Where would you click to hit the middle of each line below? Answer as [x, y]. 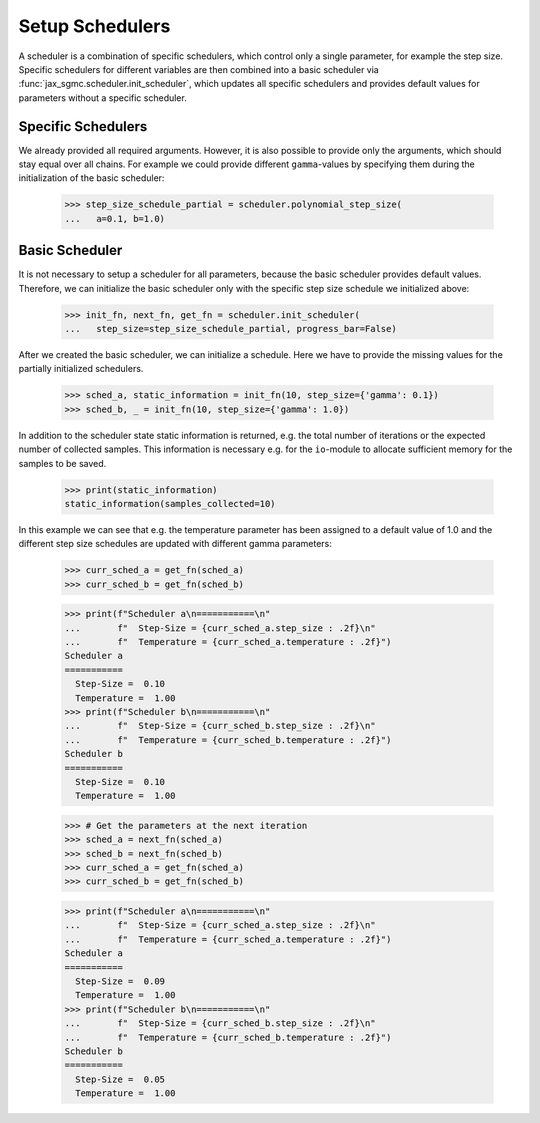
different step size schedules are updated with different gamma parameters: [175, 544]
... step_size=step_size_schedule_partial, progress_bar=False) [230, 329]
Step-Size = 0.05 [120, 1079]
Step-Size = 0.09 [120, 981]
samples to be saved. [62, 463]
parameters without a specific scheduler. [102, 97]
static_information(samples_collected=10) [170, 503]
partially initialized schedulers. [81, 369]
